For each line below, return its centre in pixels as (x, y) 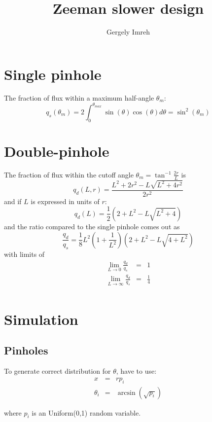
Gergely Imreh (128, 32)
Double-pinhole (57, 151)
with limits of (24, 254)
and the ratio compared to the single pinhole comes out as (92, 226)
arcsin (126, 393)
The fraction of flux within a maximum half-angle (79, 97)
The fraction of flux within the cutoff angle (69, 174)
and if (13, 201)
